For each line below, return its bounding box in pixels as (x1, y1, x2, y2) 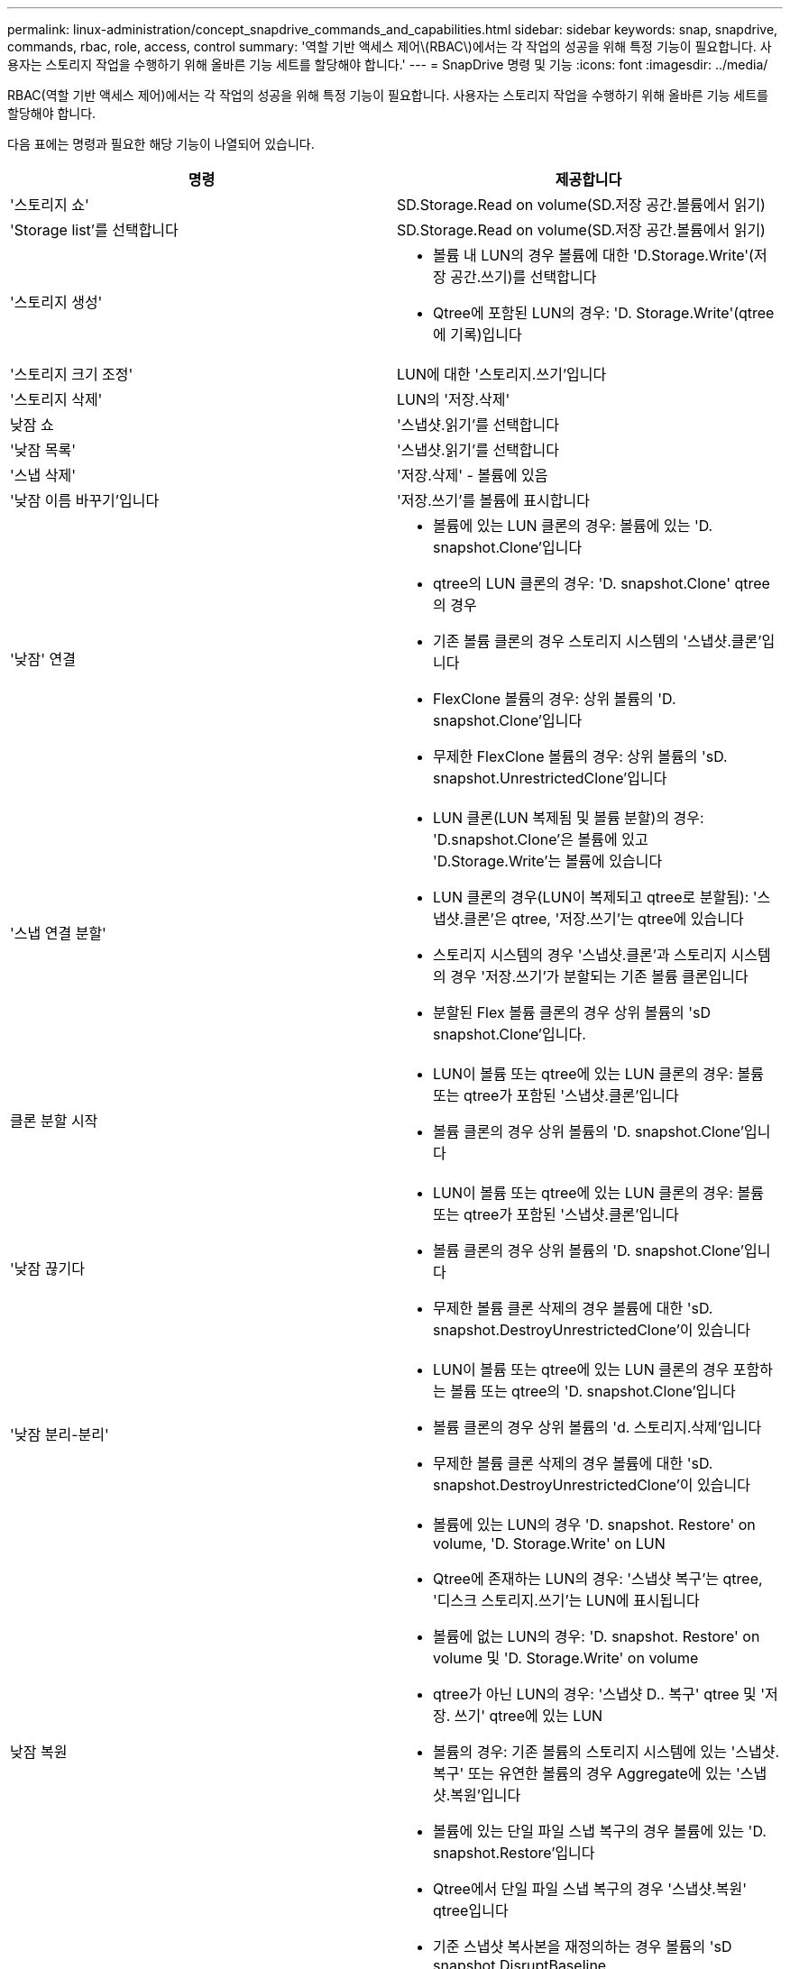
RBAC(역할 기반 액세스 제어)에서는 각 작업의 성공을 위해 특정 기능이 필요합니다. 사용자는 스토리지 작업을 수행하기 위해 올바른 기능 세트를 (7, 87, 768, 103)
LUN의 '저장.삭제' (397, 390, 510, 408)
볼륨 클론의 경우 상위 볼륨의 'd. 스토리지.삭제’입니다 (433, 1418, 762, 1436)
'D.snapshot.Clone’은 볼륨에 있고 (433, 830, 648, 848)
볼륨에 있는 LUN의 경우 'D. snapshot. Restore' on (433, 1516, 756, 1534)
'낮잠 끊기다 (10, 1259, 85, 1278)
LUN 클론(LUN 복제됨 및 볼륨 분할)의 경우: (433, 809, 704, 827)
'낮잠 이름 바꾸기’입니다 (10, 491, 160, 509)
